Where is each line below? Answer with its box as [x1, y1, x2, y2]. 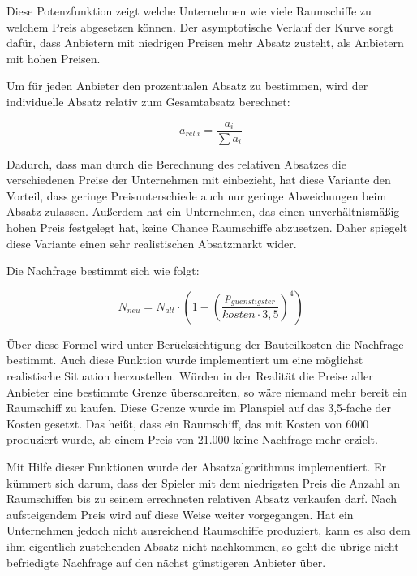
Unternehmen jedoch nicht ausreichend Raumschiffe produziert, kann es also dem [6, 522, 411, 539]
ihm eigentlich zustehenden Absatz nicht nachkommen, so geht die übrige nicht [6, 537, 399, 554]
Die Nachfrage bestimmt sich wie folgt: [6, 262, 200, 279]
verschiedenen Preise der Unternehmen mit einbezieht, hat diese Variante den [6, 171, 391, 188]
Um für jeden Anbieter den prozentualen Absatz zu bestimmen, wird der [6, 77, 368, 94]
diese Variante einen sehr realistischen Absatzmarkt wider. [6, 234, 297, 251]
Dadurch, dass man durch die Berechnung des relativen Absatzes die [6, 155, 346, 172]
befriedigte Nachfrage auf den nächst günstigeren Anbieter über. [6, 553, 326, 570]
